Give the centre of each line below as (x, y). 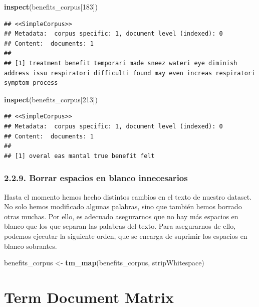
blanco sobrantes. (31, 246)
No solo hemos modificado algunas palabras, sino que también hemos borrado (123, 206)
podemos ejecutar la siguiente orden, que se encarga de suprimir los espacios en (126, 236)
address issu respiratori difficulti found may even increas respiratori (130, 73)
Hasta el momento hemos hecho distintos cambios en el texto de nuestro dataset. (128, 196)
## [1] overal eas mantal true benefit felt (79, 156)
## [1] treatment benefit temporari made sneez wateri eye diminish (121, 63)
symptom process (31, 83)
